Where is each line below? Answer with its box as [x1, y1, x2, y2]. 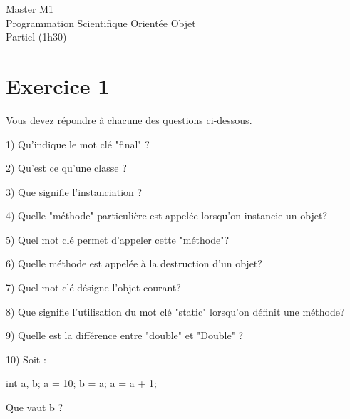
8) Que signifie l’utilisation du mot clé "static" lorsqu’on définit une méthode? [6, 304, 345, 319]
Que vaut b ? [6, 400, 63, 415]
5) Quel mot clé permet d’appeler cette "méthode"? [6, 232, 230, 247]
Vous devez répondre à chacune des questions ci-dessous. [6, 112, 252, 127]
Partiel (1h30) [6, 29, 67, 44]
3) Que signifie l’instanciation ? [6, 184, 143, 199]
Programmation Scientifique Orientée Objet [6, 15, 196, 30]
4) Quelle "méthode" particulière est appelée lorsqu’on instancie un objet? [6, 208, 328, 223]
